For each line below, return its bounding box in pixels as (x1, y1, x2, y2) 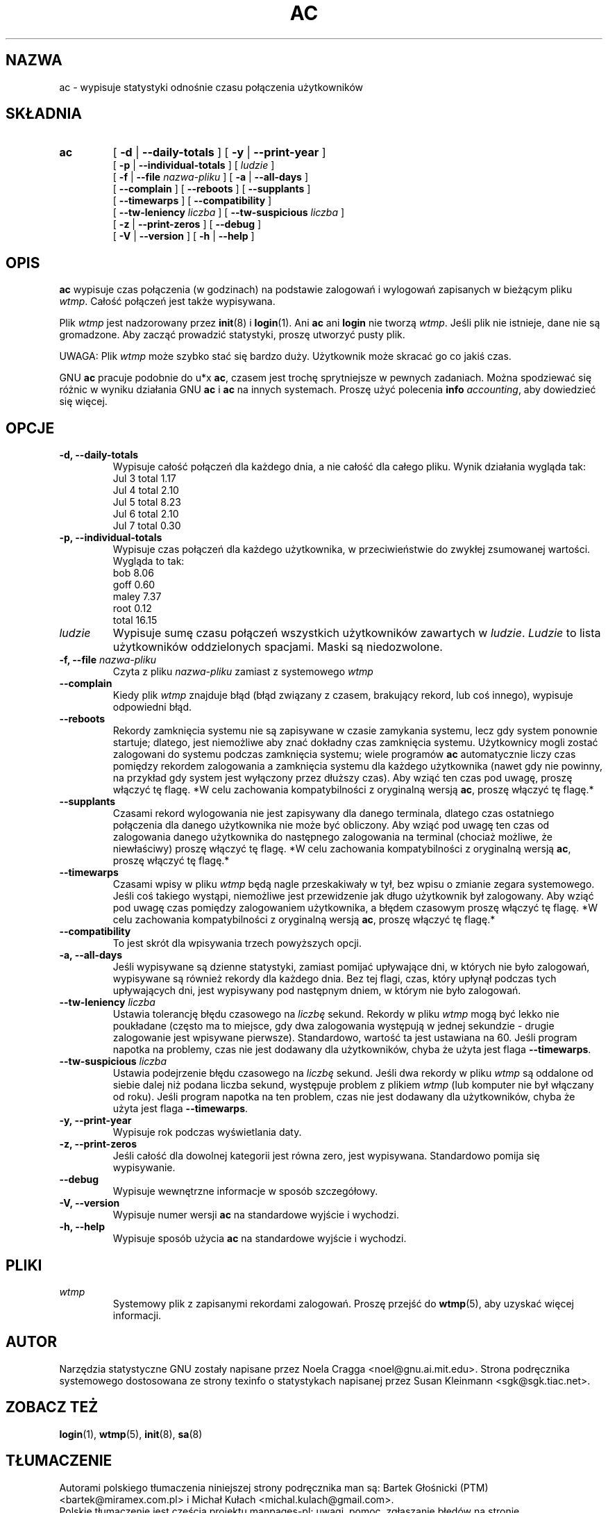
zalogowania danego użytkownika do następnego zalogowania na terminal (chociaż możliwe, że (112, 831, 552, 843)
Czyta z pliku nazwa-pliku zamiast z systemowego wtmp (112, 665, 373, 678)
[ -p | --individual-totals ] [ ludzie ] (112, 159, 275, 172)
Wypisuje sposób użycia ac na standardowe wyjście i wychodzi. (112, 1232, 407, 1245)
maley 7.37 (112, 590, 162, 603)
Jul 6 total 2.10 (112, 508, 179, 520)
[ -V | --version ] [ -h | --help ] (112, 230, 255, 242)
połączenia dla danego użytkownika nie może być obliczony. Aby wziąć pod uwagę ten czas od (112, 819, 550, 832)
